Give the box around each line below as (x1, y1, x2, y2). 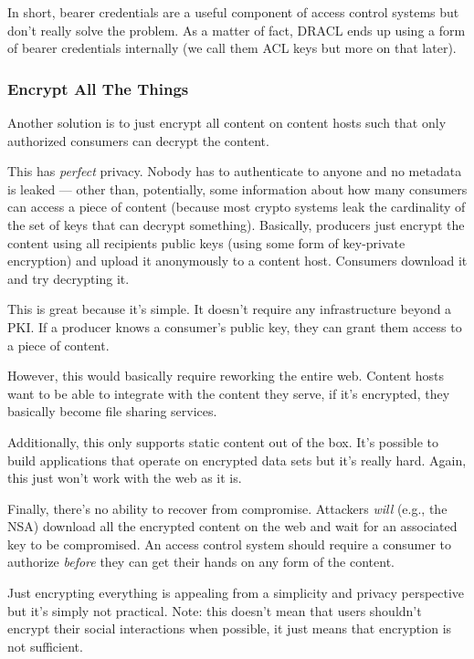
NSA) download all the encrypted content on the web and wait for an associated (7, 517, 458, 536)
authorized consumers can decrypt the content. (7, 131, 269, 150)
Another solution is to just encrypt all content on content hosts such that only (7, 113, 447, 131)
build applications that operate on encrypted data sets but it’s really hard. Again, (7, 450, 467, 469)
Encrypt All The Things (7, 77, 189, 99)
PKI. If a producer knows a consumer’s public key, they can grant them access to (7, 317, 462, 336)
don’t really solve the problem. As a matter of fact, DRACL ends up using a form (7, 20, 466, 39)
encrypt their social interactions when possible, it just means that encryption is (7, 619, 452, 638)
